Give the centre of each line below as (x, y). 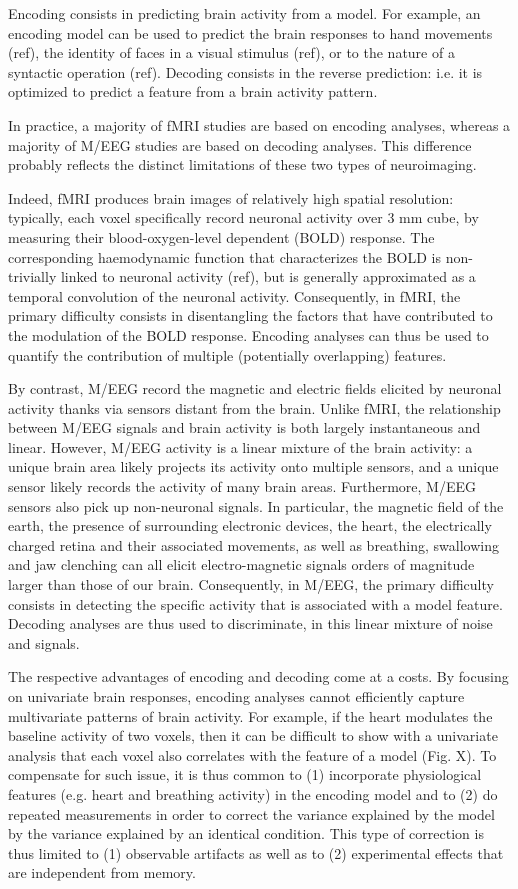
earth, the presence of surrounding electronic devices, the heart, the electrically (250, 525)
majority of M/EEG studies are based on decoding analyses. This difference (240, 144)
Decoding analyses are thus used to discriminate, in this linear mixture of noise (250, 623)
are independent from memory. (102, 872)
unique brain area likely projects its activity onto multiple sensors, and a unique (253, 466)
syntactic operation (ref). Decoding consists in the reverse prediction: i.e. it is (245, 71)
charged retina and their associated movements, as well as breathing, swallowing (253, 544)
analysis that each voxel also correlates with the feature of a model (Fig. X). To (252, 754)
